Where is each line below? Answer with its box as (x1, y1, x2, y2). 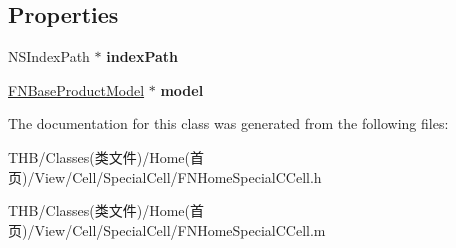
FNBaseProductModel (8, 79, 145, 100)
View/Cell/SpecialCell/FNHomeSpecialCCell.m (34, 219, 326, 240)
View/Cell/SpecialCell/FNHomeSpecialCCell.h (34, 166, 322, 187)
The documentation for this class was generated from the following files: (8, 113, 449, 134)
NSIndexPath (8, 46, 90, 67)
